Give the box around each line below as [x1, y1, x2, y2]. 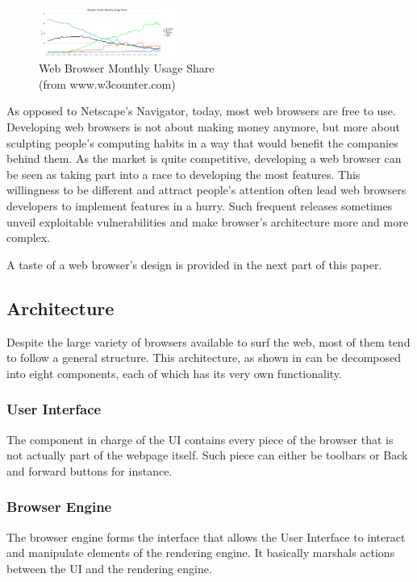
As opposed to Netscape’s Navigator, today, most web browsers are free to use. [6, 102, 396, 119]
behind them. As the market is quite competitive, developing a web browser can [6, 150, 402, 167]
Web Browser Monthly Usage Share [39, 60, 215, 77]
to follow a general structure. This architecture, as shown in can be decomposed [6, 349, 402, 366]
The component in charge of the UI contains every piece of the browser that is [6, 430, 394, 447]
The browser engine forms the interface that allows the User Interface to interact [6, 528, 406, 545]
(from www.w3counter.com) [39, 75, 176, 92]
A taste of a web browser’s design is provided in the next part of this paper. [6, 256, 382, 272]
